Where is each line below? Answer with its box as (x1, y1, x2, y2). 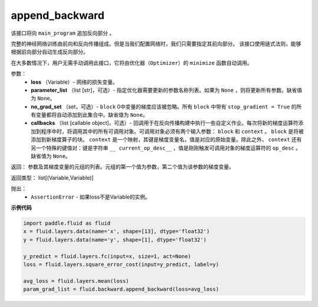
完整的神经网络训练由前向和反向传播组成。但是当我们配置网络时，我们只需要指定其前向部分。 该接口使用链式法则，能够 (11, 40, 302, 47)
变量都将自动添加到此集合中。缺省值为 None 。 (35, 111, 148, 118)
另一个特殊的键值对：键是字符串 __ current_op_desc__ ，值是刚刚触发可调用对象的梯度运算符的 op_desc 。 (31, 144, 302, 151)
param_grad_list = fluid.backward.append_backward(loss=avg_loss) (23, 286, 219, 293)
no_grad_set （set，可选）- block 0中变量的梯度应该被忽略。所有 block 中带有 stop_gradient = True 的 (31, 103, 297, 110)
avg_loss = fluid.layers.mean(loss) (23, 278, 130, 284)
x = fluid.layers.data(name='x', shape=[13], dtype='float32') (23, 228, 210, 235)
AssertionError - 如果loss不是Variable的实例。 (31, 193, 151, 200)
